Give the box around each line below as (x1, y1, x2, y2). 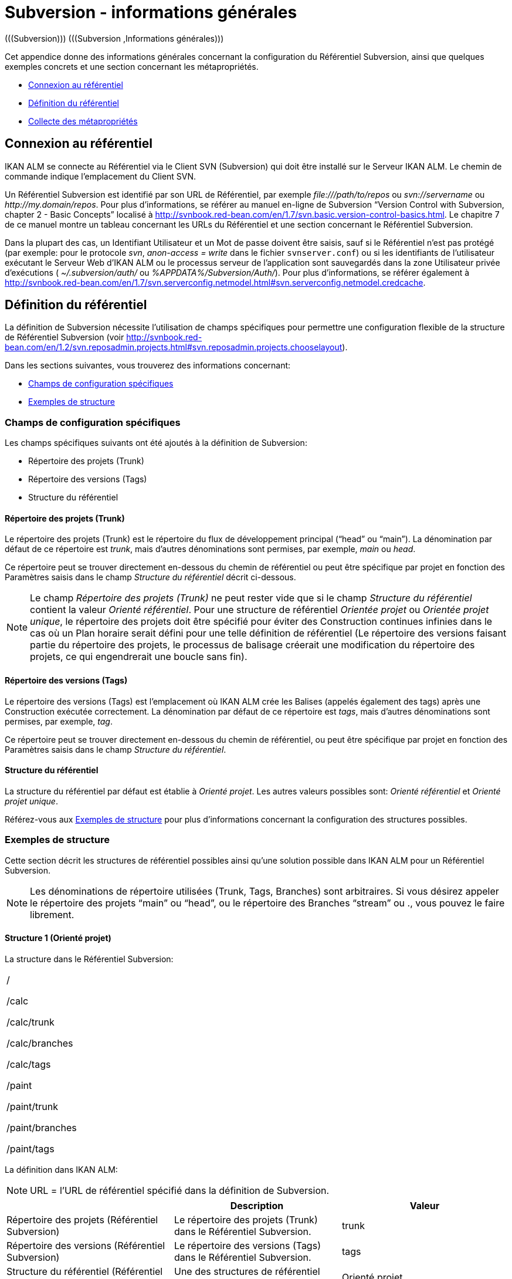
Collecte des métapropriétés (28, 116, 138, 126)
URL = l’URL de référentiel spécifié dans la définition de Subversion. (30, 1184, 330, 1196)
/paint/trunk (6, 1100, 58, 1112)
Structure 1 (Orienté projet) (5, 933, 111, 943)
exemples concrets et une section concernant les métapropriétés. (5, 61, 259, 72)
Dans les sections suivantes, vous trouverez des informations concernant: (5, 360, 291, 371)
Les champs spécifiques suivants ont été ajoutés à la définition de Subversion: (5, 438, 307, 448)
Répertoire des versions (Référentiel (6, 1239, 165, 1251)
